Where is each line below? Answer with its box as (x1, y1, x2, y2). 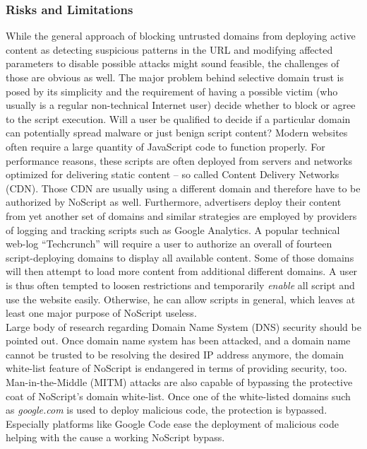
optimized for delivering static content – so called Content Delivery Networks (6, 167, 339, 182)
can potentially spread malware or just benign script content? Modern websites (6, 125, 348, 140)
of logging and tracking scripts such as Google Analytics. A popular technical (6, 222, 340, 237)
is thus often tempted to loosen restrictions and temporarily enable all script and (6, 277, 355, 292)
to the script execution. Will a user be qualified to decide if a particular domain (6, 111, 351, 126)
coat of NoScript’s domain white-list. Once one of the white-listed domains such (6, 388, 351, 403)
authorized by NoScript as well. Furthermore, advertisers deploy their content (6, 194, 342, 209)
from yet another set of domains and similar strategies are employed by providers (6, 208, 357, 223)
